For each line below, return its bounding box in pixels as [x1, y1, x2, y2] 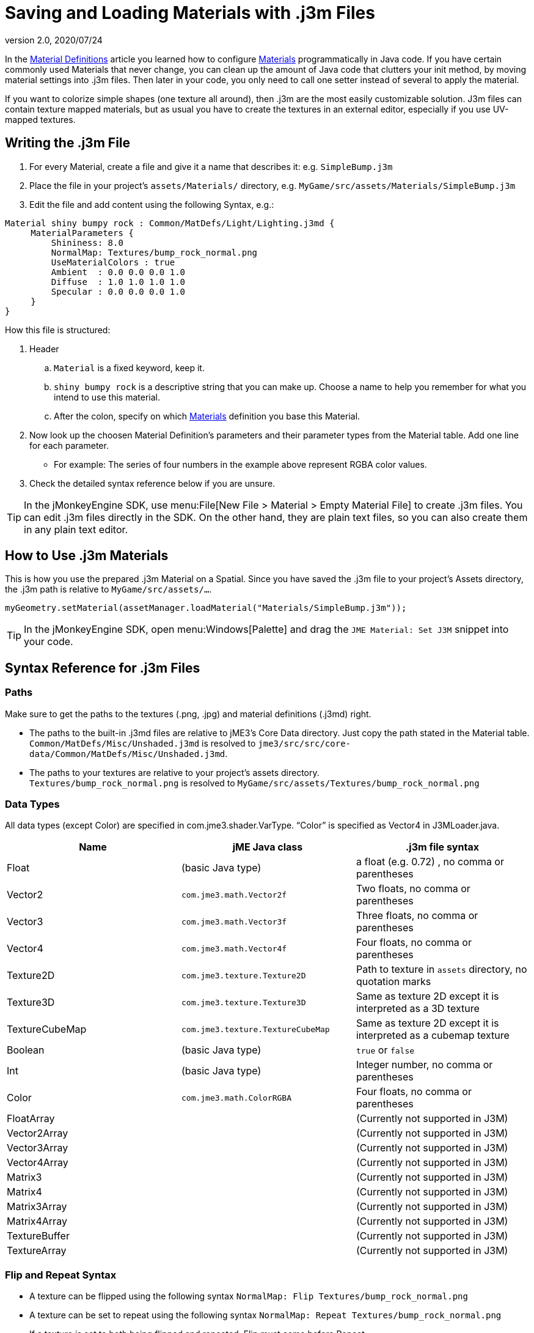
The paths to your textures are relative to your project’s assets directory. [29, 767, 320, 778]
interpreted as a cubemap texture [356, 1029, 510, 1042]
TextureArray [7, 1244, 67, 1257]
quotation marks [356, 975, 431, 988]
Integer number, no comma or [356, 1058, 493, 1071]
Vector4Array [7, 1156, 68, 1169]
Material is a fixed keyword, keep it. [54, 362, 205, 373]
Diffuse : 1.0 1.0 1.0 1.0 [51, 276, 186, 287]
